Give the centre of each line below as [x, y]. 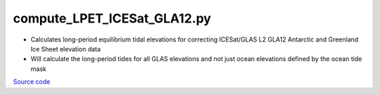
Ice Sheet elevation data [66, 49]
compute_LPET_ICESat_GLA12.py [112, 18]
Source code [32, 82]
